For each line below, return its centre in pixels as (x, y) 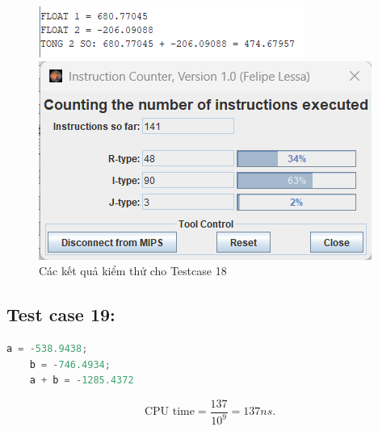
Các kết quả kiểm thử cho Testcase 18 (133, 271)
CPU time (169, 412)
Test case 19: (61, 314)
